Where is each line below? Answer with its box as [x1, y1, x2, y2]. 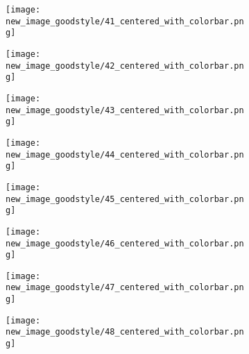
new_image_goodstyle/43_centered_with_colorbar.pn [6, 105, 244, 115]
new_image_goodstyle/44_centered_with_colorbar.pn [6, 149, 244, 160]
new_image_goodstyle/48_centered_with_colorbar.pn [6, 327, 244, 337]
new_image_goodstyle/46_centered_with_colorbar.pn [6, 238, 244, 248]
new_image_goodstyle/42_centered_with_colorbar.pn [6, 60, 244, 71]
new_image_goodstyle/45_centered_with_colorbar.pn [6, 194, 244, 204]
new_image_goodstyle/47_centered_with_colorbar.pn [6, 283, 244, 293]
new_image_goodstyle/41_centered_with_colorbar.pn [6, 16, 244, 26]
